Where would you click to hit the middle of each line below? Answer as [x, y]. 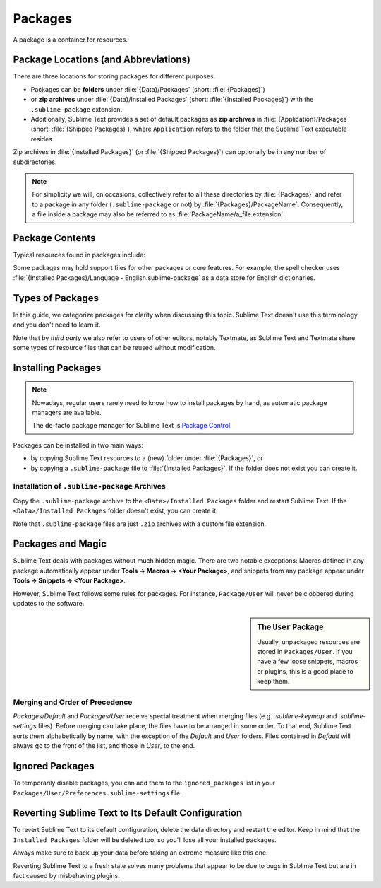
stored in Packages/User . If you [305, 652]
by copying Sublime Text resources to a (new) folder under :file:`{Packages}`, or [147, 458]
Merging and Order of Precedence [73, 702]
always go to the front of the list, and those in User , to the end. [104, 746]
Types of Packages [56, 298]
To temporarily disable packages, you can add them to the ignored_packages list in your [144, 783]
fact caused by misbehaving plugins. [66, 875]
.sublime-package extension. [77, 109]
